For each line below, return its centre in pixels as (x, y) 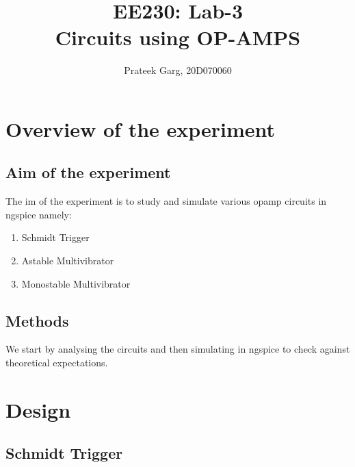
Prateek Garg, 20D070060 (178, 70)
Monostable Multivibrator (76, 283)
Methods (37, 320)
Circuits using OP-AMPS (178, 37)
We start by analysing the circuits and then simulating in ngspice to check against (178, 349)
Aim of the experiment (88, 172)
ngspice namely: (39, 214)
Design (38, 409)
